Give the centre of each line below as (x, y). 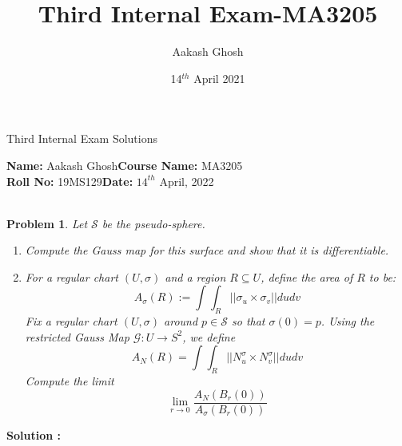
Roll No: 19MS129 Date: (70, 181)
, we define (209, 336)
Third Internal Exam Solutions (82, 138)
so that (249, 321)
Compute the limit (70, 381)
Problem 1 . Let (47, 223)
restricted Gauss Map (77, 336)
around (181, 321)
